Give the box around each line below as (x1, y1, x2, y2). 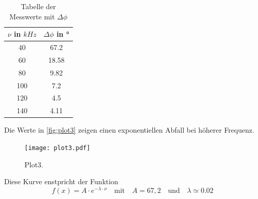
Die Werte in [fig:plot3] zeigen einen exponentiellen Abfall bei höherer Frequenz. (4, 125, 254, 135)
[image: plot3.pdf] (24, 144, 90, 152)
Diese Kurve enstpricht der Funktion (4, 176, 118, 187)
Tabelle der (21, 1, 56, 11)
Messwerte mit (9, 11, 55, 21)
